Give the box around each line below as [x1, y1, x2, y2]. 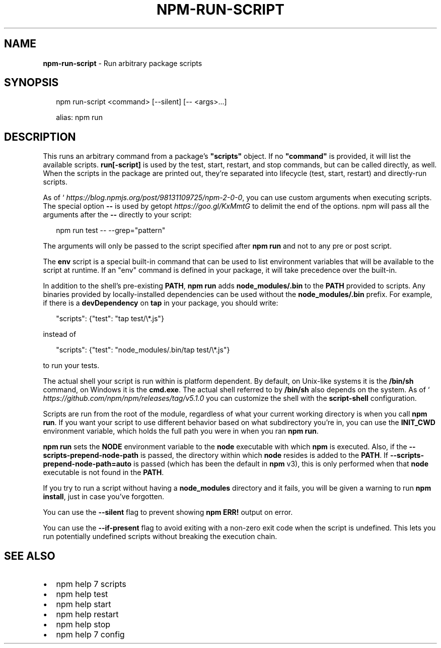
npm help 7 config [56, 629, 125, 640]
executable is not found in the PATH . [43, 468, 164, 477]
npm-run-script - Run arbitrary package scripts [43, 58, 202, 68]
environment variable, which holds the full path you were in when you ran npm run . [43, 427, 319, 436]
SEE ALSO [4, 549, 55, 562]
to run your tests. [43, 361, 100, 370]
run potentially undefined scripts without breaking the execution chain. [43, 532, 277, 541]
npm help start [56, 599, 111, 610]
